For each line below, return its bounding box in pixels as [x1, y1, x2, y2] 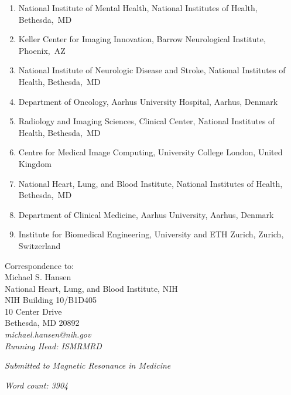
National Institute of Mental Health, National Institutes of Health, [18, 2, 258, 13]
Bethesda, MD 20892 [5, 316, 80, 329]
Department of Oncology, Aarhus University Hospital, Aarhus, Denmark [18, 95, 278, 107]
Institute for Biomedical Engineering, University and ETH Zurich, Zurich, [18, 228, 284, 240]
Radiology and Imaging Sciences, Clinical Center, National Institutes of [18, 115, 275, 127]
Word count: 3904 [5, 379, 69, 391]
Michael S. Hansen [5, 271, 71, 283]
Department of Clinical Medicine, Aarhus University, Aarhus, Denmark [18, 208, 274, 220]
